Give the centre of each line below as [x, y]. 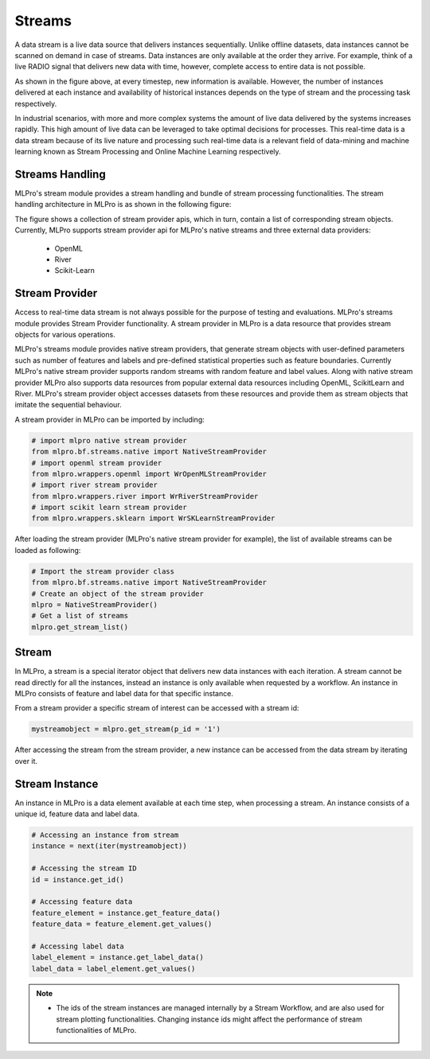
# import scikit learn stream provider [109, 508]
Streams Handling [61, 174]
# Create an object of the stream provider [118, 594]
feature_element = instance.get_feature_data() [126, 913]
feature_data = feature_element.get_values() [122, 924]
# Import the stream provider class [103, 571]
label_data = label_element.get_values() [113, 968]
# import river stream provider [95, 485]
